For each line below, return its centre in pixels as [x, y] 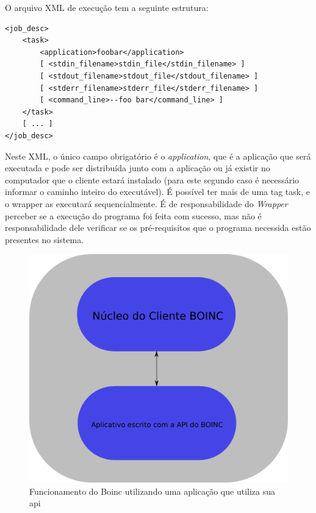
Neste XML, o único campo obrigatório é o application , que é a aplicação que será [158, 156]
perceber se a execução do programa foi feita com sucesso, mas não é [133, 215]
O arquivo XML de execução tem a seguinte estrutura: [107, 7]
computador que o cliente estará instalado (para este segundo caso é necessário [152, 179]
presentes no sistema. [45, 239]
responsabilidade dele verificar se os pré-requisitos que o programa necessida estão [158, 228]
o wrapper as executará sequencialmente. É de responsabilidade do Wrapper [146, 203]
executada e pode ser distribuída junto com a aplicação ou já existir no [138, 168]
